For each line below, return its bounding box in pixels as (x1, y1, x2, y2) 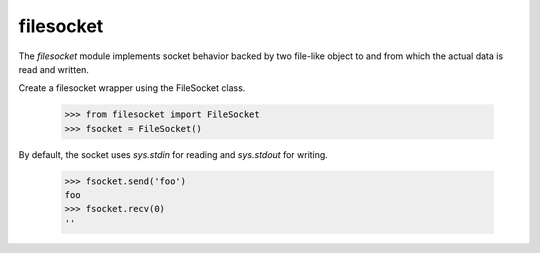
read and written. (18, 63, 90, 75)
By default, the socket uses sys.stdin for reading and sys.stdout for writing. (18, 148, 329, 160)
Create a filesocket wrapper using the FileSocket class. (18, 82, 246, 94)
